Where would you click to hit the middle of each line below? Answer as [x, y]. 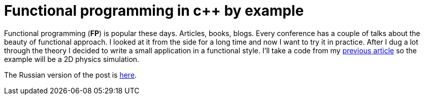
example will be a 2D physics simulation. [72, 59]
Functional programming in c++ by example [154, 11]
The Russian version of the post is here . [71, 75]
